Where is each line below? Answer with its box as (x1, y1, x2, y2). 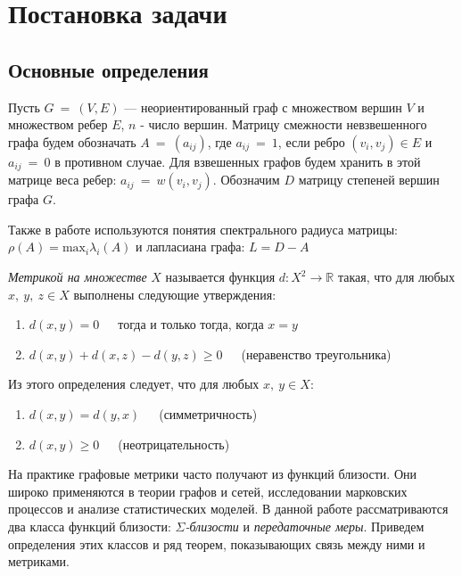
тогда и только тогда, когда (118, 315, 264, 333)
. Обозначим (212, 170, 280, 189)
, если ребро (277, 132, 345, 151)
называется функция (165, 267, 276, 285)
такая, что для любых (337, 267, 456, 285)
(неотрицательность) (118, 434, 230, 453)
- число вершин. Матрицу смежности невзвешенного (140, 115, 427, 134)
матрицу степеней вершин (298, 170, 440, 189)
